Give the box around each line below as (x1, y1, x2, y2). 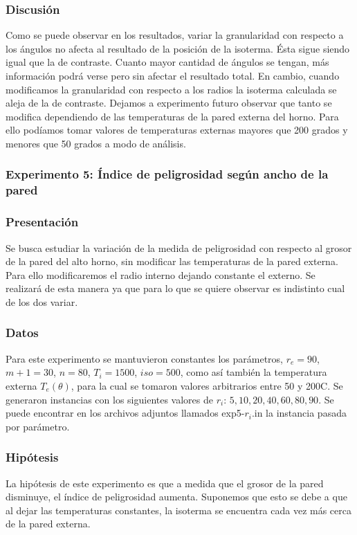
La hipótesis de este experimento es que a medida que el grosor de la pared (6, 475, 324, 490)
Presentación (6, 213, 79, 230)
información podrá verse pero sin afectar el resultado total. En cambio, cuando (6, 69, 340, 82)
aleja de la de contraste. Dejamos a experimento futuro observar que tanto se (6, 96, 332, 110)
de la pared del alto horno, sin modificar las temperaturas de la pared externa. (6, 254, 338, 269)
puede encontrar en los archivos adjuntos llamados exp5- (6, 406, 245, 420)
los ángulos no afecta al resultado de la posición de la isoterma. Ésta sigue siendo (6, 41, 350, 55)
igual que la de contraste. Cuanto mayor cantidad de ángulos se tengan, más (6, 55, 329, 69)
